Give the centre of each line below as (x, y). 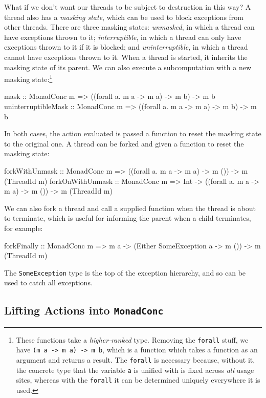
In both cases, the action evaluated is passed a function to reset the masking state (133, 133)
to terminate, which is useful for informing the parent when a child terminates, (128, 218)
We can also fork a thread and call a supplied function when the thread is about (130, 208)
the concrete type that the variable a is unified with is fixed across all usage (135, 370)
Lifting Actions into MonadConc (84, 310)
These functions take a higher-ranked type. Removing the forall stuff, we (132, 339)
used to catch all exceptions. (48, 282)
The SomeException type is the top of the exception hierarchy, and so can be (125, 272)
